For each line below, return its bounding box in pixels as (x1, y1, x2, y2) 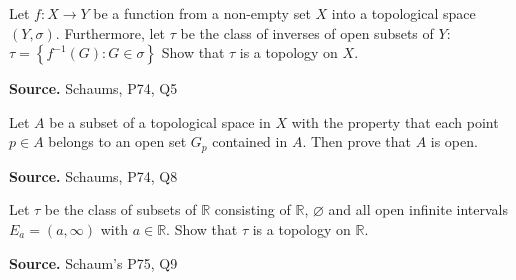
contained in (212, 131, 288, 152)
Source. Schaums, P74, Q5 (9, 78, 178, 99)
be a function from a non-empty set (93, 3, 311, 23)
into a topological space (331, 3, 476, 23)
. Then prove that (302, 131, 411, 152)
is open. (430, 131, 478, 152)
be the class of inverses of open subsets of (180, 22, 434, 43)
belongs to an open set (48, 131, 187, 152)
